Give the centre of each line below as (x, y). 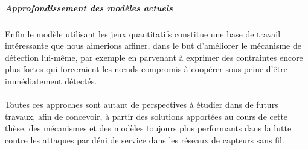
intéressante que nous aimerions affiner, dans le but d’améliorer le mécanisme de (153, 45)
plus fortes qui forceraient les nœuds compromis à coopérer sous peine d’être (146, 69)
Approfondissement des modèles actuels (89, 8)
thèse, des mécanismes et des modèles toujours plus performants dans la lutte (148, 128)
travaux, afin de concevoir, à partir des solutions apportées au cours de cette (146, 116)
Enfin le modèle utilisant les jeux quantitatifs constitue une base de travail (143, 33)
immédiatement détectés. (51, 80)
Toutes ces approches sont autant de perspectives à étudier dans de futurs (142, 105)
